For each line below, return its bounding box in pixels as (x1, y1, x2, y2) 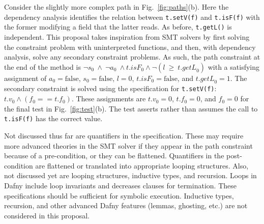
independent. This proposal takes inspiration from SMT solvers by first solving (4, 31, 250, 42)
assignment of (4, 72, 47, 83)
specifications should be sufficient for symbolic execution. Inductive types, (4, 190, 234, 201)
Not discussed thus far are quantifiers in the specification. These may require (4, 130, 244, 141)
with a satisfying (208, 61, 260, 72)
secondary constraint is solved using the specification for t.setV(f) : (4, 83, 217, 94)
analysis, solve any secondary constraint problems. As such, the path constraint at (4, 51, 260, 62)
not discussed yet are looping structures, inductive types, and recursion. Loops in (4, 170, 257, 181)
